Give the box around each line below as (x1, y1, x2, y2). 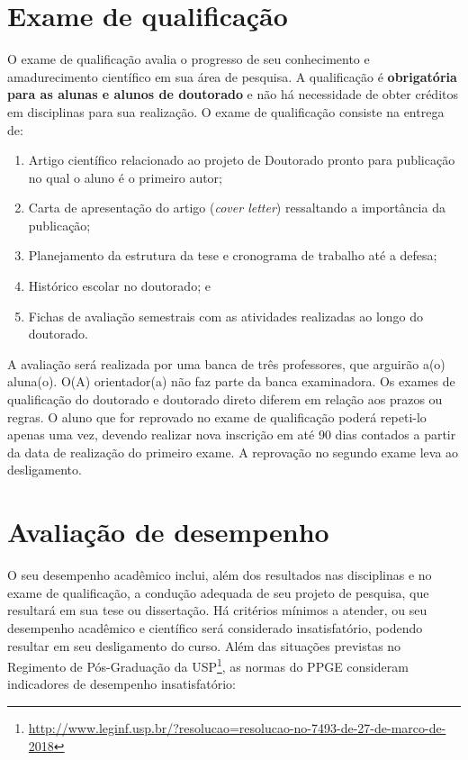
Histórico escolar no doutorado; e (28, 276, 211, 295)
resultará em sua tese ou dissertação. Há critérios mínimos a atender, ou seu (7, 601, 427, 620)
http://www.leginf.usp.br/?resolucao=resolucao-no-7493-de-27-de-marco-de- (28, 718, 446, 737)
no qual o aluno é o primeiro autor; (28, 167, 222, 186)
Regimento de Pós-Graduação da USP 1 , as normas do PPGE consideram (7, 655, 409, 675)
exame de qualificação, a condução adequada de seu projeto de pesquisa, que (7, 583, 429, 602)
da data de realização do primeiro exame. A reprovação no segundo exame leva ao (7, 442, 459, 461)
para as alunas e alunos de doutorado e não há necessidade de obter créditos (7, 85, 459, 104)
